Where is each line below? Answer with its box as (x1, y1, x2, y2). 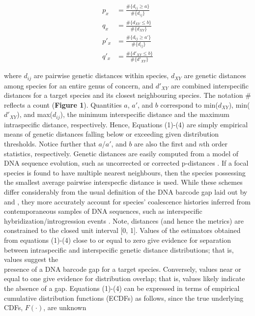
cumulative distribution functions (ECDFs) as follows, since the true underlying (4, 292, 244, 303)
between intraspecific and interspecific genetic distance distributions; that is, (4, 244, 234, 255)
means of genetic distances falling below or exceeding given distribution (4, 129, 219, 139)
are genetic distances (184, 70, 246, 81)
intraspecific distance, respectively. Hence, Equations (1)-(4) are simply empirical (4, 119, 248, 129)
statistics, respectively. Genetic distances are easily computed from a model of (4, 148, 239, 158)
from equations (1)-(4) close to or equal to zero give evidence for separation (4, 235, 231, 245)
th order (203, 139, 228, 149)
